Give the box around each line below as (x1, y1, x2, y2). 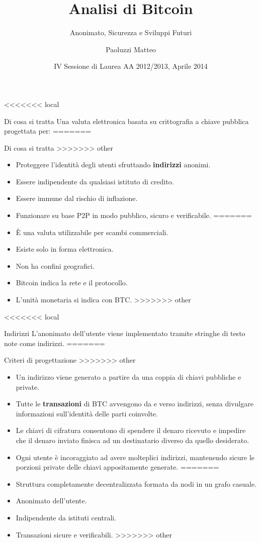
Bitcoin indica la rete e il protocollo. (16, 277, 128, 288)
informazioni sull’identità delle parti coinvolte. (16, 408, 158, 418)
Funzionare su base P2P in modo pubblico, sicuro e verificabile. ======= (16, 210, 252, 221)
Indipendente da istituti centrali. (16, 512, 117, 522)
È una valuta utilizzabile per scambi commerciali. (16, 227, 168, 237)
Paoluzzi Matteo (106, 44, 156, 54)
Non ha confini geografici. (16, 260, 95, 271)
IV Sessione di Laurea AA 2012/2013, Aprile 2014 (54, 61, 208, 71)
